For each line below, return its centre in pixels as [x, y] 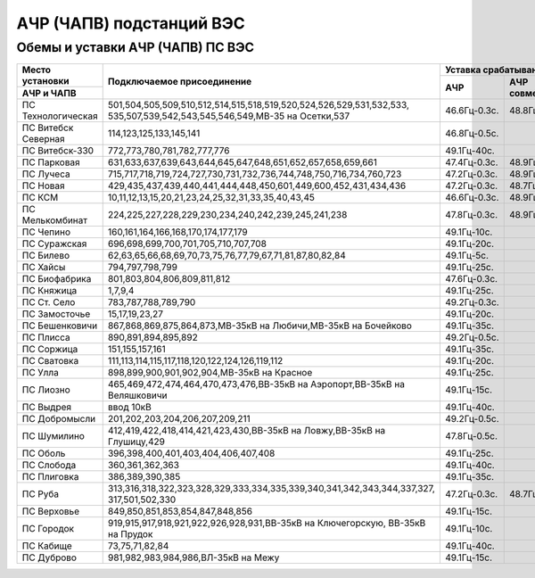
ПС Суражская [54, 244]
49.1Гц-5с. [467, 256]
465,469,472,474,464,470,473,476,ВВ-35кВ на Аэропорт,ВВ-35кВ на [256, 384]
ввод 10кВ [129, 408]
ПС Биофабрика [57, 279]
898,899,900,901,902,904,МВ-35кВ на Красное [210, 373]
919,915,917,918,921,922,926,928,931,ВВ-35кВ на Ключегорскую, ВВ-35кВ [267, 524]
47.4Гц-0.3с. [471, 162]
